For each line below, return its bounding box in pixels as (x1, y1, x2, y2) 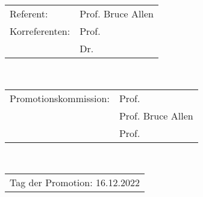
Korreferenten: (10, 24, 70, 38)
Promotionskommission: (10, 91, 110, 105)
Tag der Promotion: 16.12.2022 (10, 175, 140, 190)
